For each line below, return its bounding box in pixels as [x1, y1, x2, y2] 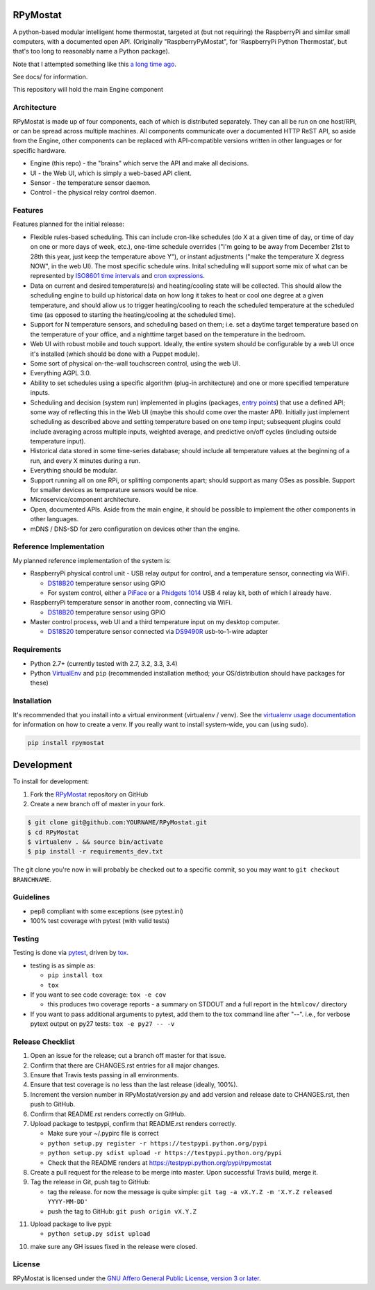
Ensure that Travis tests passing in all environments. [30, 1071, 179, 1079]
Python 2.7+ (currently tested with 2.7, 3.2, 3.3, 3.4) [30, 659, 178, 667]
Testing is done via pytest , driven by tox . [12, 949, 128, 957]
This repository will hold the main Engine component [12, 85, 163, 94]
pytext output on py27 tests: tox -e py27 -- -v [30, 1020, 175, 1028]
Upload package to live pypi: [30, 1220, 112, 1228]
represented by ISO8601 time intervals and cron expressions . [30, 272, 205, 280]
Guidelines [12, 892, 50, 902]
